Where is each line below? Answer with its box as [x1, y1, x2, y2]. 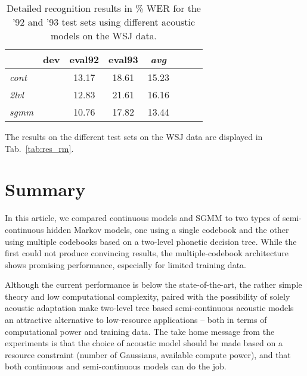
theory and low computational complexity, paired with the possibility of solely [5, 290, 290, 302]
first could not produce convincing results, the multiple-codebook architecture [5, 247, 289, 259]
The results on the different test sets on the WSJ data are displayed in [5, 130, 263, 142]
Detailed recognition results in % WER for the [7, 1, 201, 15]
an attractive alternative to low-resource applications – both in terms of [5, 313, 267, 326]
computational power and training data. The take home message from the [5, 325, 275, 337]
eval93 [108, 52, 138, 66]
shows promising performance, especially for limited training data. [5, 258, 246, 271]
